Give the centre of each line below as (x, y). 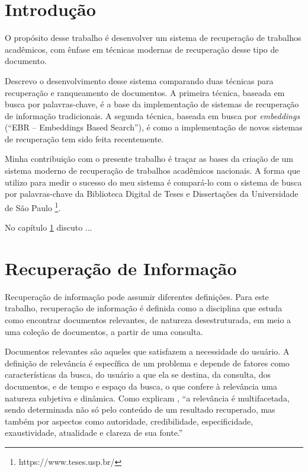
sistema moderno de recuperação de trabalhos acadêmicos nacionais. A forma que (153, 170)
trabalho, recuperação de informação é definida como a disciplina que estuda (144, 308)
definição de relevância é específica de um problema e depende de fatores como (147, 363)
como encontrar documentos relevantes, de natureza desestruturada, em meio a (148, 320)
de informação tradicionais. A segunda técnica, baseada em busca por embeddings (153, 115)
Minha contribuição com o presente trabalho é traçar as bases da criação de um (149, 159)
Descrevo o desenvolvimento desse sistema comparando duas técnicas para (139, 80)
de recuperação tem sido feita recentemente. (84, 138)
